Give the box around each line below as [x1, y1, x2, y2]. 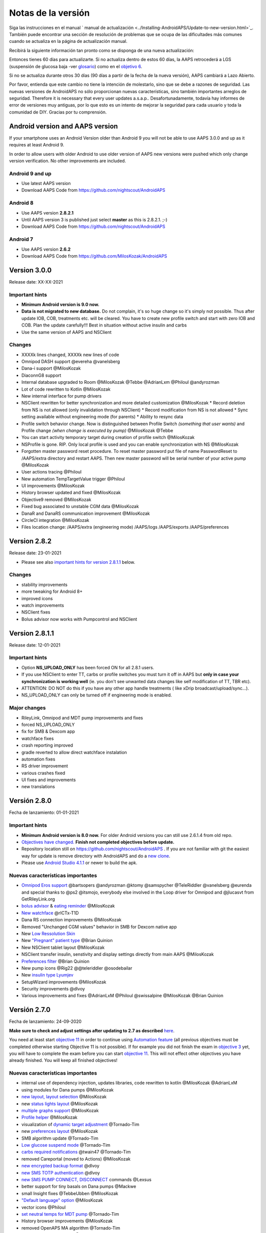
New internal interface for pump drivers [21, 393, 102, 399]
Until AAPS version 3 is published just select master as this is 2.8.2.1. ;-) [21, 217, 167, 222]
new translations [21, 784, 55, 790]
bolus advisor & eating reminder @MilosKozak [21, 903, 115, 909]
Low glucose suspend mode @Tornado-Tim [21, 1142, 111, 1148]
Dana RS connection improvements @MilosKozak [21, 917, 122, 923]
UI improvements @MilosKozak [21, 483, 85, 489]
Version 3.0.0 [9, 266, 52, 274]
